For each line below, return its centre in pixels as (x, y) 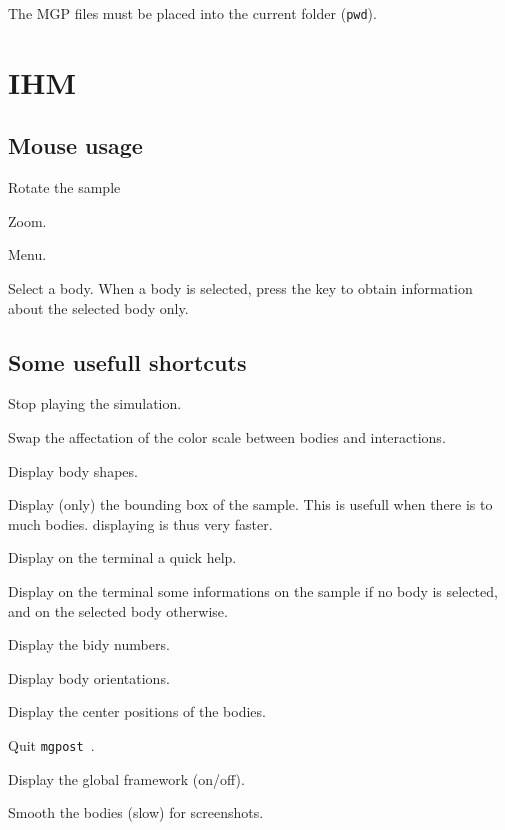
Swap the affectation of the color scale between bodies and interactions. (227, 437)
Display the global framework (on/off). (126, 778)
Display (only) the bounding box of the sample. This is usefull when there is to (250, 504)
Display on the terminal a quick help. (122, 557)
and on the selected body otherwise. (118, 610)
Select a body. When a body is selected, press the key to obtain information (240, 288)
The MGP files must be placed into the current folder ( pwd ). (192, 13)
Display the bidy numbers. (89, 644)
